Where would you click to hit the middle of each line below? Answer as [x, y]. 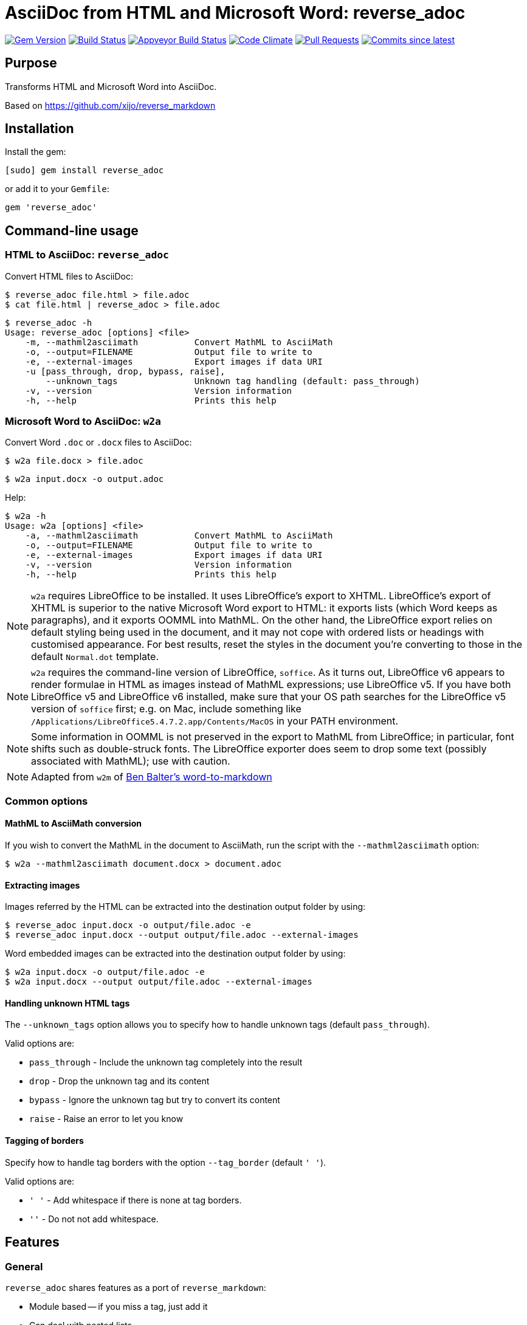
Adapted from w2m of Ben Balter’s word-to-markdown [152, 777]
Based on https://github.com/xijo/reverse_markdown [110, 105]
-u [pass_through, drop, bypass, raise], [125, 371]
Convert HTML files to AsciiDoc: [69, 276]
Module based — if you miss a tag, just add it [119, 1306]
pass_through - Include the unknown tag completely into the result [166, 1062]
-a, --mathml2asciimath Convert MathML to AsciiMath [179, 536]
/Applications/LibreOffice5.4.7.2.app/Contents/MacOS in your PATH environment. [215, 721]
